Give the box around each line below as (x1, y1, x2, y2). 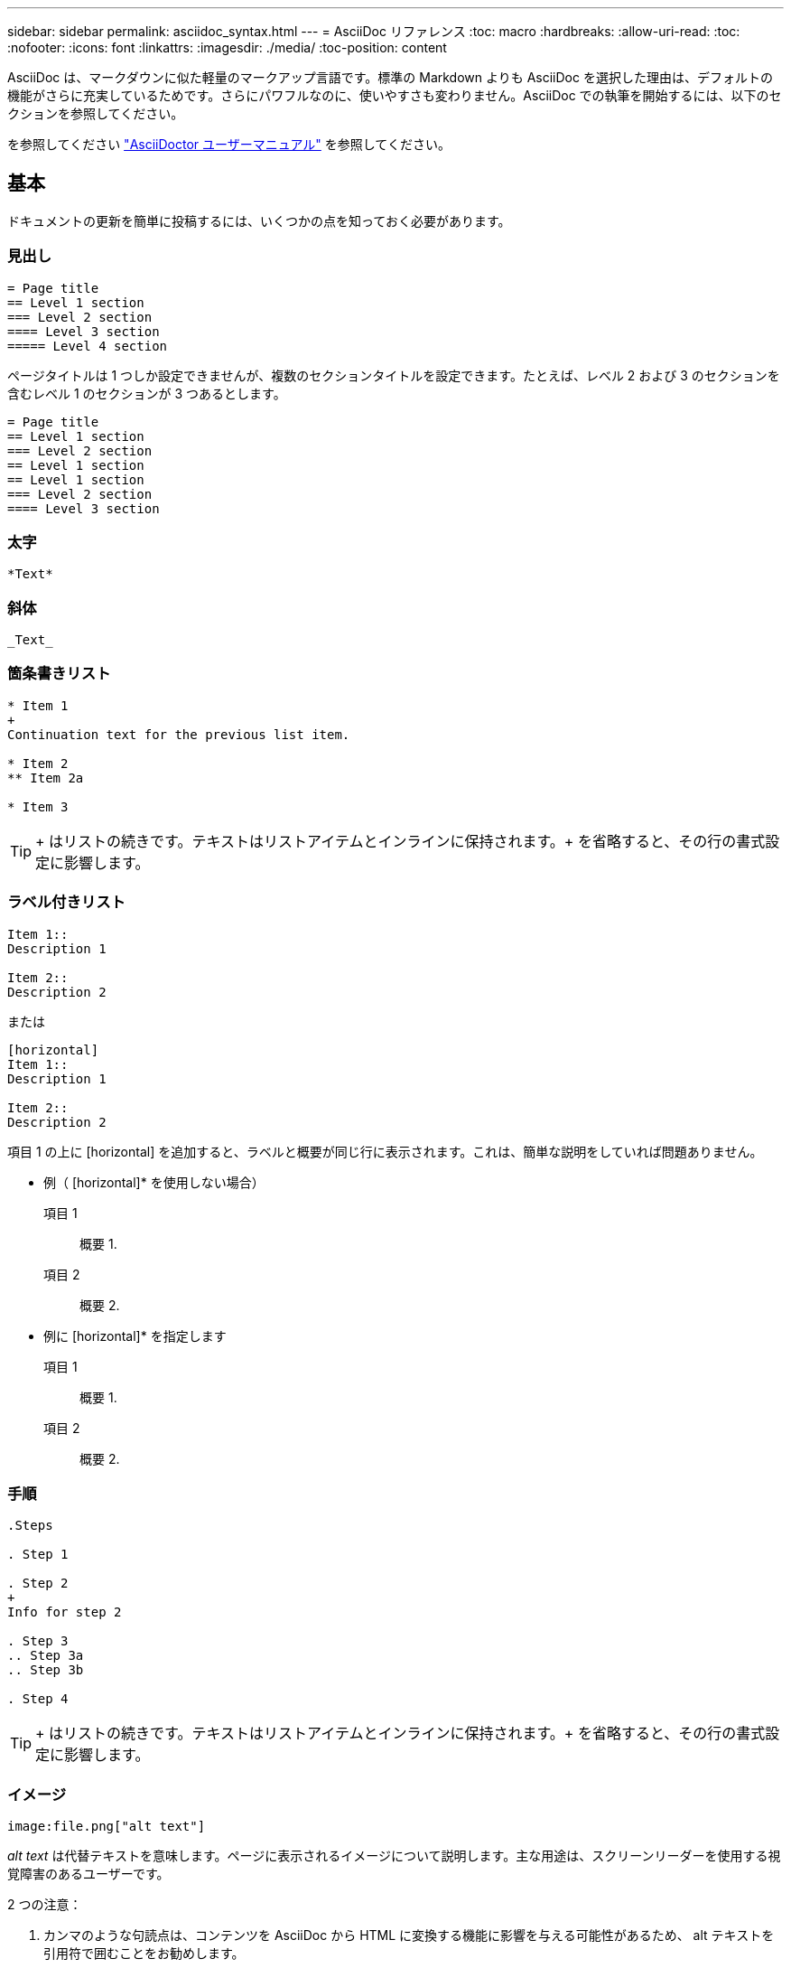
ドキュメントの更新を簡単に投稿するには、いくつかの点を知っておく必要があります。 (7, 212, 511, 229)
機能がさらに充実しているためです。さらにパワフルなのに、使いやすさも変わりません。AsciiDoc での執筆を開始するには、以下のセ (7, 88, 782, 103)
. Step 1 (7, 1547, 69, 1562)
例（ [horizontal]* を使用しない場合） (43, 1174, 265, 1190)
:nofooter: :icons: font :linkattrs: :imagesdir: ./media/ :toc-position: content (7, 40, 447, 55)
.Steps (7, 1518, 53, 1533)
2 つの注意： (7, 1897, 82, 1913)
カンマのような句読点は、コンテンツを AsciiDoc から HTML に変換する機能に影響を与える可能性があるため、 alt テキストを (43, 1927, 775, 1944)
